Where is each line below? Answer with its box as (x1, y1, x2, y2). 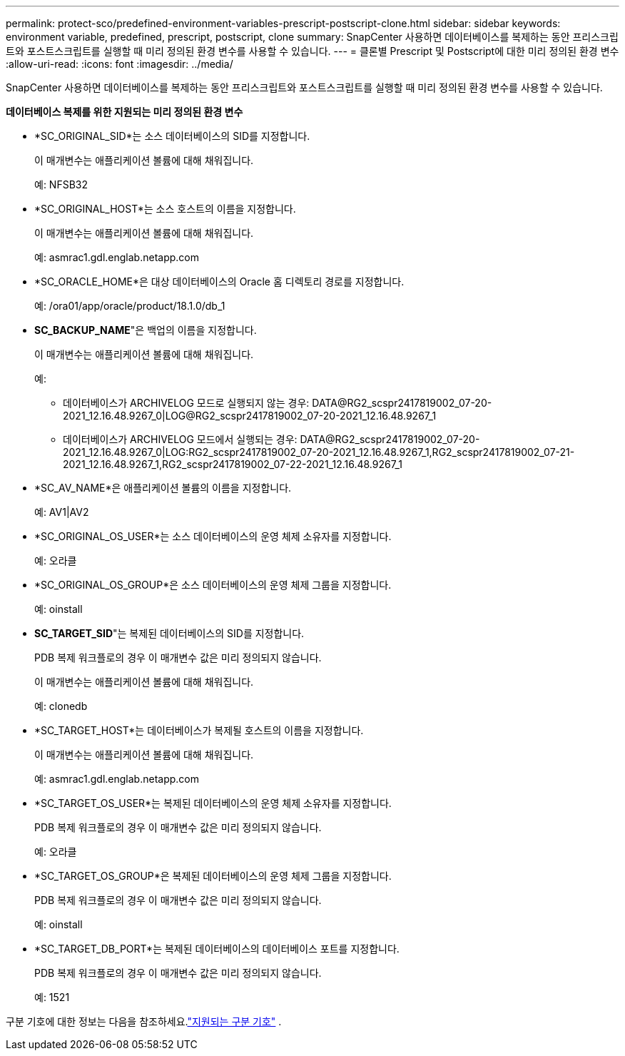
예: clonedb (34, 700, 88, 712)
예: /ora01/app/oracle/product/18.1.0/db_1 (34, 300, 225, 312)
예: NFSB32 (34, 178, 88, 191)
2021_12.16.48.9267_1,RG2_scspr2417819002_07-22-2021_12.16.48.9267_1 (63, 458, 402, 470)
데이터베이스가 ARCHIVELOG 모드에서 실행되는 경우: (63, 433, 298, 445)
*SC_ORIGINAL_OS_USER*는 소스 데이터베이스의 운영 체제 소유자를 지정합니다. (34, 530, 392, 542)
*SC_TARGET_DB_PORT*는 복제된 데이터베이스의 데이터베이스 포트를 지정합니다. (34, 943, 400, 955)
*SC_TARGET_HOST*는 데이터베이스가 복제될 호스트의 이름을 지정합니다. (34, 724, 364, 736)
